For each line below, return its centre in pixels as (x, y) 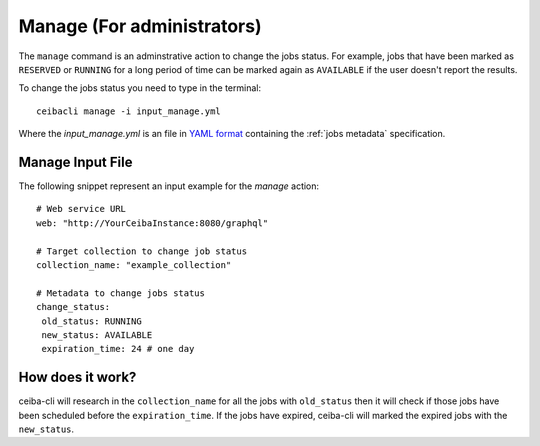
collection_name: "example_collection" (134, 264)
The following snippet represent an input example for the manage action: (169, 186)
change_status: (73, 307)
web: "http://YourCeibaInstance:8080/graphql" (152, 223)
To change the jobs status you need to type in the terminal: (140, 88)
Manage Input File (75, 161)
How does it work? (77, 377)
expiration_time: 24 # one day (118, 349)
